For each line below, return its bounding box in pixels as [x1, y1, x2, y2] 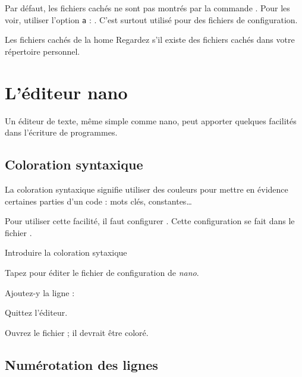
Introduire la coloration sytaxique [5, 246, 127, 259]
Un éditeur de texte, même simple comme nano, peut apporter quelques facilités [5, 114, 297, 127]
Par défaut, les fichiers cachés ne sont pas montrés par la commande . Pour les [5, 2, 290, 14]
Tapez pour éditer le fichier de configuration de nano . [5, 266, 199, 278]
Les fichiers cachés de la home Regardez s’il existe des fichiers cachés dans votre [5, 33, 295, 46]
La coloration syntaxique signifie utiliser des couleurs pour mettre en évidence [5, 183, 288, 195]
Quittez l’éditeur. [5, 306, 68, 319]
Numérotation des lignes [5, 355, 158, 373]
